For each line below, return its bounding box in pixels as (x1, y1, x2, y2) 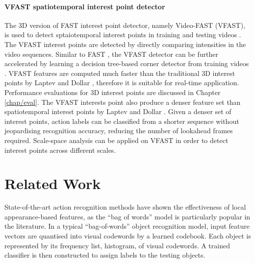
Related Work (4, 173, 101, 193)
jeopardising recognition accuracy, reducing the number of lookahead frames (4, 125, 233, 136)
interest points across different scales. (4, 144, 116, 155)
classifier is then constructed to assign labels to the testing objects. (4, 250, 205, 260)
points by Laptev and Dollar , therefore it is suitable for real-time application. (4, 77, 239, 88)
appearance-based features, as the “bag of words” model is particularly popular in (4, 211, 251, 221)
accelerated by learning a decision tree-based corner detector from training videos (4, 58, 249, 69)
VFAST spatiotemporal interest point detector (4, 1, 165, 11)
